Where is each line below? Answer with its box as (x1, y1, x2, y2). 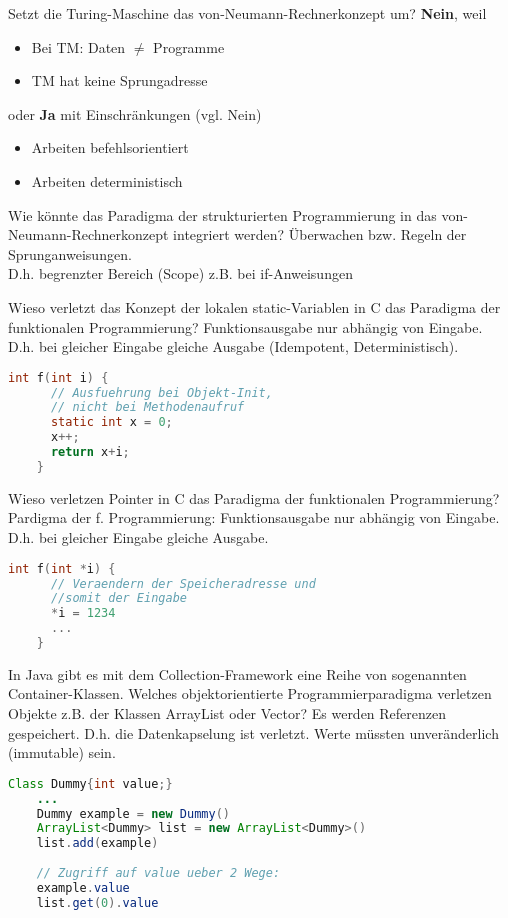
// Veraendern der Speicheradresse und (50, 576, 316, 591)
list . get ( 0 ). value (36, 895, 159, 910)
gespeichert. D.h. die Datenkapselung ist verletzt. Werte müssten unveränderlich (8, 722, 499, 743)
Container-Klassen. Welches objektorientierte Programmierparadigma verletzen (8, 683, 492, 704)
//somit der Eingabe (50, 591, 187, 606)
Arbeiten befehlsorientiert (31, 137, 189, 158)
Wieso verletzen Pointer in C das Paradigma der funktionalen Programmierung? (8, 487, 500, 508)
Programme (153, 36, 225, 57)
